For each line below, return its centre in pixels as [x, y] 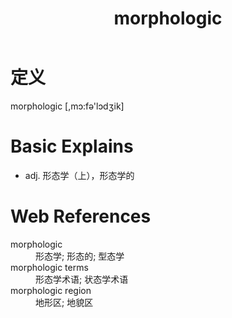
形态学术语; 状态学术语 [82, 279]
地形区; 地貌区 [64, 302]
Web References [81, 216]
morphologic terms [49, 267]
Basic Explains [72, 146]
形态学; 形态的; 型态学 [80, 256]
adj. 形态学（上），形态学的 [79, 175]
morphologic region [51, 290]
